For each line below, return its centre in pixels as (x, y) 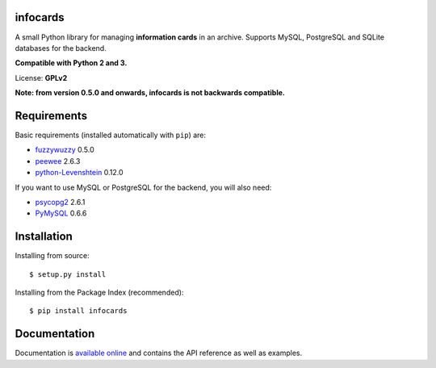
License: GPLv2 (41, 77)
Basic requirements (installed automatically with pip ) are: (110, 135)
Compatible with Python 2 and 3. (71, 63)
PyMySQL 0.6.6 (61, 213)
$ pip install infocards (78, 311)
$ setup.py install (68, 274)
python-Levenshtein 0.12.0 (80, 173)
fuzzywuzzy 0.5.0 (65, 150)
